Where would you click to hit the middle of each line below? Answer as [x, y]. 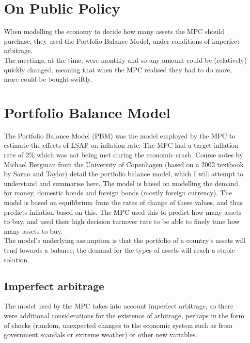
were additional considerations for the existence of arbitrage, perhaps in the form [124, 315]
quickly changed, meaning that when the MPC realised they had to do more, [118, 69]
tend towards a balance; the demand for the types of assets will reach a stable [119, 249]
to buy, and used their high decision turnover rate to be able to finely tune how [122, 221]
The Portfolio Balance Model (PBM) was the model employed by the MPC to [120, 135]
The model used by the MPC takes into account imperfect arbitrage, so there [119, 306]
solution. [17, 259]
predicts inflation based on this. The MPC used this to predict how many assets [123, 212]
